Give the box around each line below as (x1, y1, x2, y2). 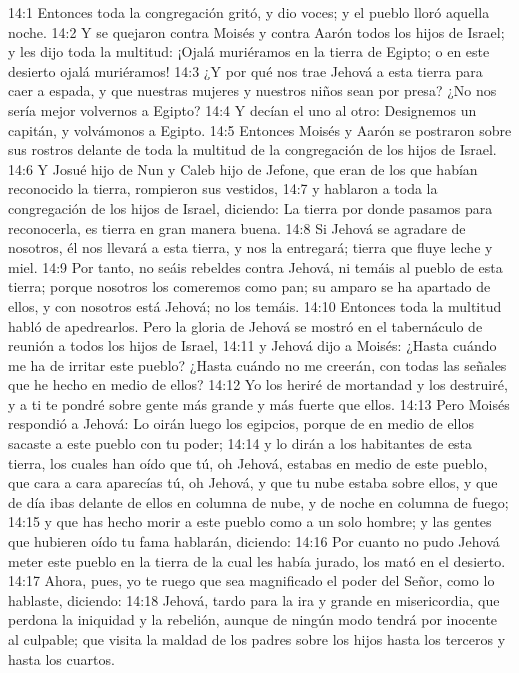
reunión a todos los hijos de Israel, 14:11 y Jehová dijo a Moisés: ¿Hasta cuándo (8, 335, 497, 356)
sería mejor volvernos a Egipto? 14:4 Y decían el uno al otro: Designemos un (8, 99, 477, 120)
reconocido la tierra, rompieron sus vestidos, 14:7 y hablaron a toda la (8, 178, 438, 199)
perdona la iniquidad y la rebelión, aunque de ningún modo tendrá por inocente (8, 609, 498, 630)
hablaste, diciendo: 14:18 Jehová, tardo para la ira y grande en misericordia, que (8, 589, 500, 610)
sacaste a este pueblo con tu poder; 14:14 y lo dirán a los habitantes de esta (8, 433, 473, 454)
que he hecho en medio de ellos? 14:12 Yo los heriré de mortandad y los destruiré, (8, 374, 508, 395)
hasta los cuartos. (8, 648, 115, 669)
